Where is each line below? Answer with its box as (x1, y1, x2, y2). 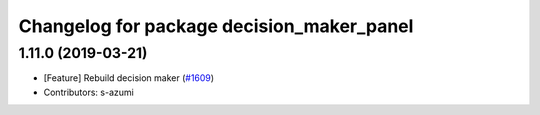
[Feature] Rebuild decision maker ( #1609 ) (43, 72, 215, 84)
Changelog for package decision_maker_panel (18, 15, 414, 37)
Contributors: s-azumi (43, 86, 134, 98)
